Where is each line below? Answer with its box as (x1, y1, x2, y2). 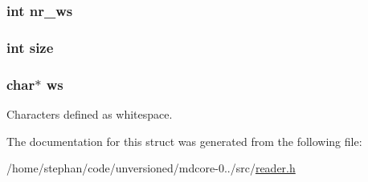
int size (6, 37, 54, 57)
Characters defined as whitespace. (6, 105, 173, 122)
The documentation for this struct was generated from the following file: (6, 132, 362, 149)
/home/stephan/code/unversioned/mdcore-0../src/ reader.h (6, 160, 296, 176)
